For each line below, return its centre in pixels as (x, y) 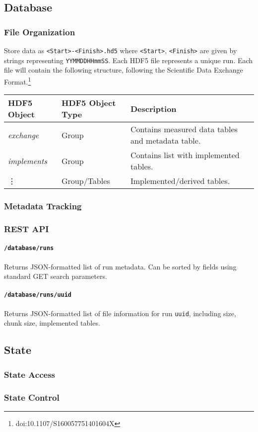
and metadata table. (166, 141)
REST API (27, 228)
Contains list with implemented (185, 155)
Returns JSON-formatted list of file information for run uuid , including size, (120, 313)
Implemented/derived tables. (180, 181)
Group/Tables (86, 181)
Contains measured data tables (184, 129)
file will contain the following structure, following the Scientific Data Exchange (124, 70)
